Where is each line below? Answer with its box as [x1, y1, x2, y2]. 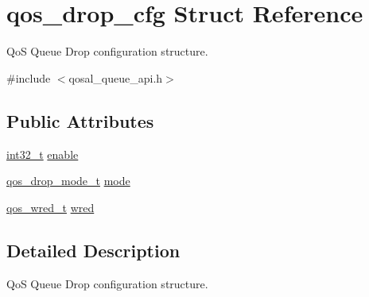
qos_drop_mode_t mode [6, 172, 130, 189]
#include [6, 69, 51, 86]
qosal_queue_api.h [68, 69, 163, 86]
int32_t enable [6, 145, 79, 162]
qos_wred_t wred [6, 199, 95, 215]
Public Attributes [6, 108, 154, 133]
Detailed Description [6, 237, 181, 262]
